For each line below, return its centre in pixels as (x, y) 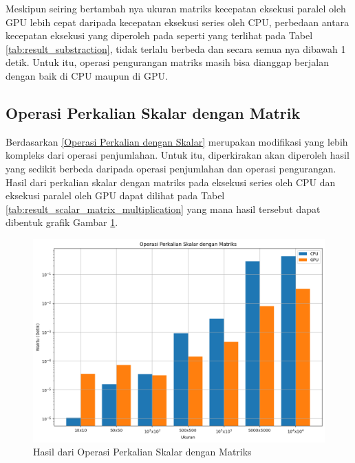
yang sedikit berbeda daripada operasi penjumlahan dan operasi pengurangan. (171, 168)
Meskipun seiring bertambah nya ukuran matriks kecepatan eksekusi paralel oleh (176, 8)
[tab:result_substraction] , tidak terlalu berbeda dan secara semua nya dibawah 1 (176, 48)
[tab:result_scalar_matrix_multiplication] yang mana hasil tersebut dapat (163, 208)
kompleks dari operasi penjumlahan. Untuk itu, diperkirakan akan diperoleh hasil (177, 155)
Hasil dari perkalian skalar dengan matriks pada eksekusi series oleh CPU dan (171, 182)
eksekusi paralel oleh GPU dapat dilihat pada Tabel (115, 195)
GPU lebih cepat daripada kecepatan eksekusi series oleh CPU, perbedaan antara (177, 22)
